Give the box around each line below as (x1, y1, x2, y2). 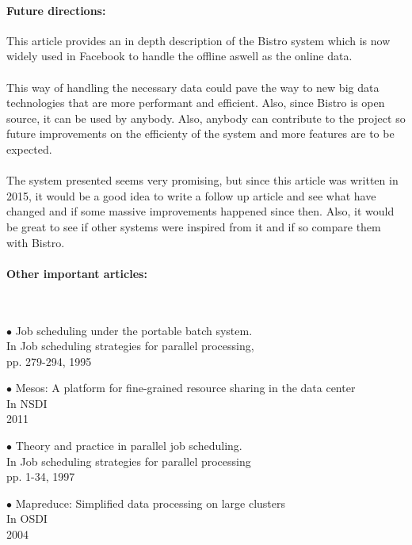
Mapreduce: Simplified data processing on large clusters (15, 494, 286, 511)
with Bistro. (6, 234, 65, 250)
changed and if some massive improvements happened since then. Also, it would (6, 203, 395, 219)
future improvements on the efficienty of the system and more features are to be (6, 125, 395, 142)
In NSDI (6, 394, 48, 411)
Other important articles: (6, 265, 147, 281)
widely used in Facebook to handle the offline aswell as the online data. (6, 48, 353, 64)
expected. (6, 140, 52, 157)
